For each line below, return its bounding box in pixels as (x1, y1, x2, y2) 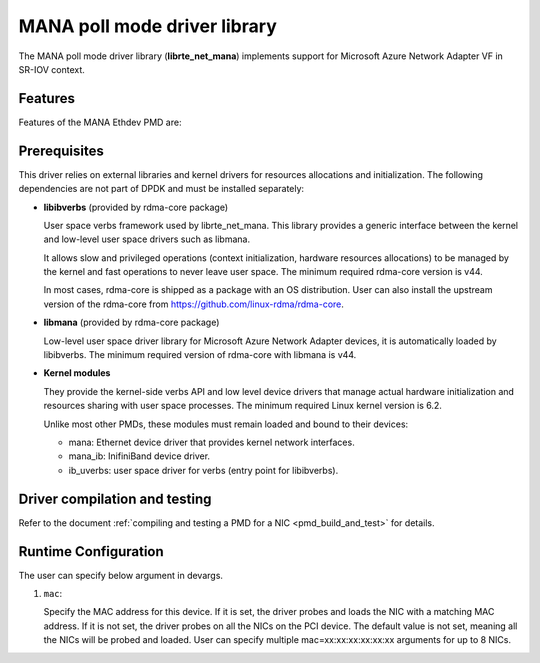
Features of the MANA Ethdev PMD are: (18, 116, 182, 128)
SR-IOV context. (18, 63, 85, 75)
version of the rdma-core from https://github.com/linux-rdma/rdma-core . (43, 298, 345, 310)
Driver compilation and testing (18, 490, 212, 507)
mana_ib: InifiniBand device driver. (68, 450, 210, 462)
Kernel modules (43, 367, 111, 379)
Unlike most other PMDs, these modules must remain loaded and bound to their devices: (43, 418, 409, 430)
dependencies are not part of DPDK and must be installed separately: (18, 183, 305, 195)
